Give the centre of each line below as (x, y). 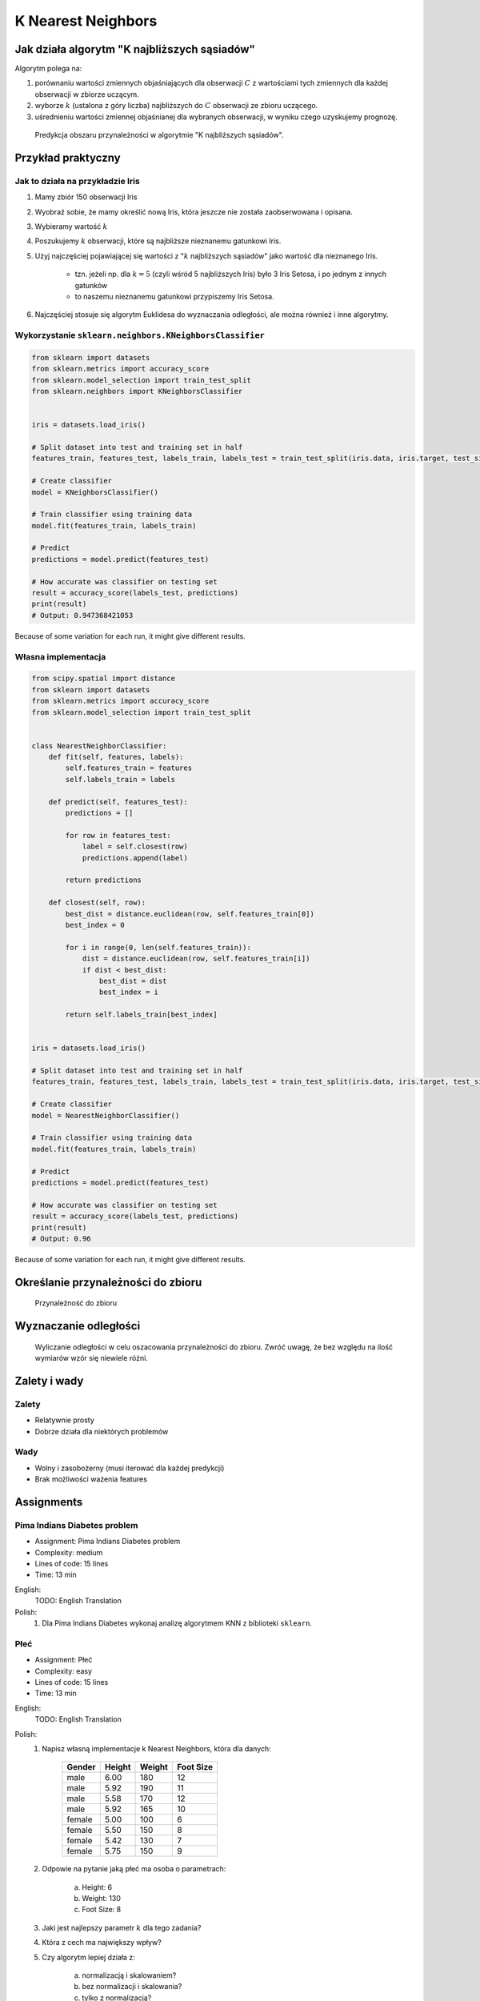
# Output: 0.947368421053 (82, 615)
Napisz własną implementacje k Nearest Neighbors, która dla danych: (156, 1748)
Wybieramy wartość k (71, 226)
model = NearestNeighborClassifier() (106, 1115)
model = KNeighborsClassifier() (95, 492)
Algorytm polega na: (48, 69)
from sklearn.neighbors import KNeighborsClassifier (137, 391)
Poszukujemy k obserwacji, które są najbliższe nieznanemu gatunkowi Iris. (158, 241)
